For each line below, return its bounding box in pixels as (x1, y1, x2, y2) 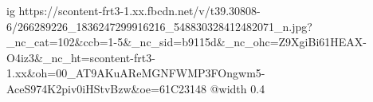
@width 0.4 (210, 80, 265, 96)
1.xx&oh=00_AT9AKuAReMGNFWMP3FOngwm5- (6, 65, 265, 81)
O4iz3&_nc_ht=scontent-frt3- (6, 49, 155, 65)
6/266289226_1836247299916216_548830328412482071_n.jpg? (6, 18, 312, 34)
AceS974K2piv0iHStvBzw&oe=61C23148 (6, 80, 207, 96)
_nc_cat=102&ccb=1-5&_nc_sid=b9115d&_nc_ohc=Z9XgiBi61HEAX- (6, 33, 367, 50)
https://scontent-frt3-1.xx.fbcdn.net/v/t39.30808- (18, 2, 261, 18)
